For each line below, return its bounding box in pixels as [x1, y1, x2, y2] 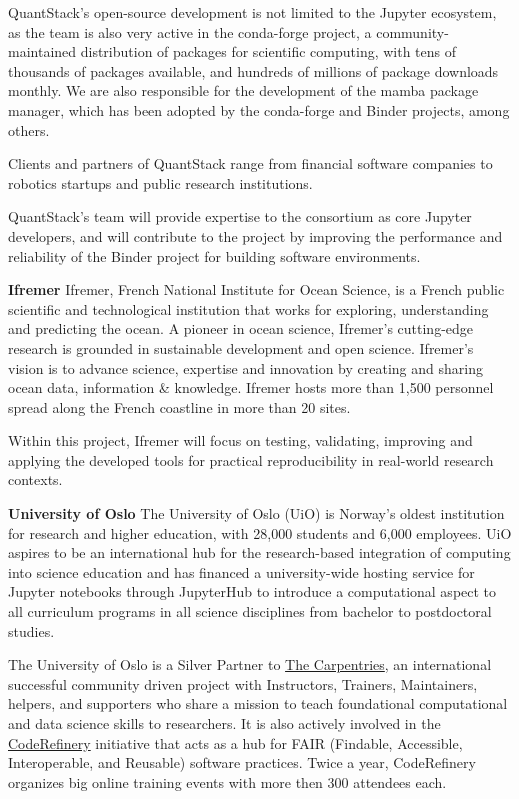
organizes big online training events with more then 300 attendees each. [8, 771, 447, 792]
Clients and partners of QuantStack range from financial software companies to [8, 153, 493, 174]
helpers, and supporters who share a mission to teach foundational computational [8, 693, 508, 714]
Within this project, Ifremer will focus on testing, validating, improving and [8, 430, 473, 451]
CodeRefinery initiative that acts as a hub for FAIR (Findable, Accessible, [8, 732, 463, 753]
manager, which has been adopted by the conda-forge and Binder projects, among [8, 99, 510, 120]
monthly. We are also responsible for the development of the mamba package [8, 80, 479, 101]
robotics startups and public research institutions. [8, 172, 313, 193]
